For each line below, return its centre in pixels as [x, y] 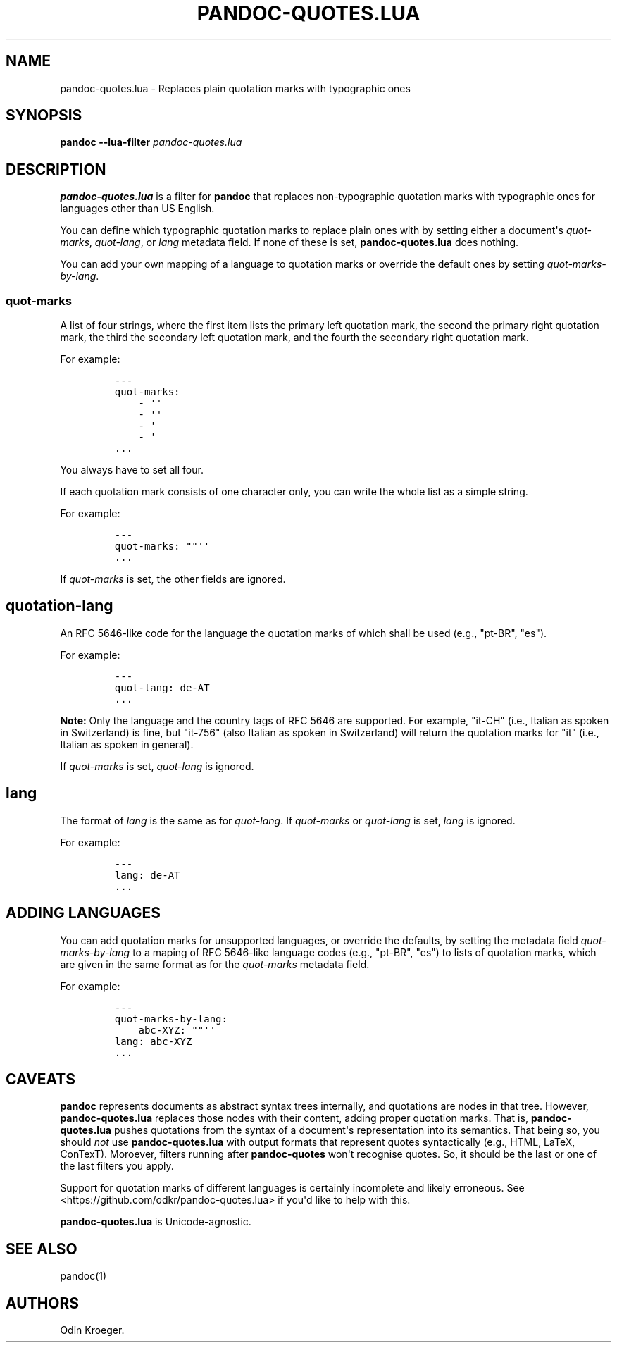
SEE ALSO [42, 1249]
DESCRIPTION [56, 169]
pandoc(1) [83, 1276]
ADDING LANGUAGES [83, 913]
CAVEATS [40, 1079]
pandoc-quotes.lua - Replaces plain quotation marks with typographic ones [235, 88]
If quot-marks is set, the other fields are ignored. [173, 579]
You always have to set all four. [132, 470]
